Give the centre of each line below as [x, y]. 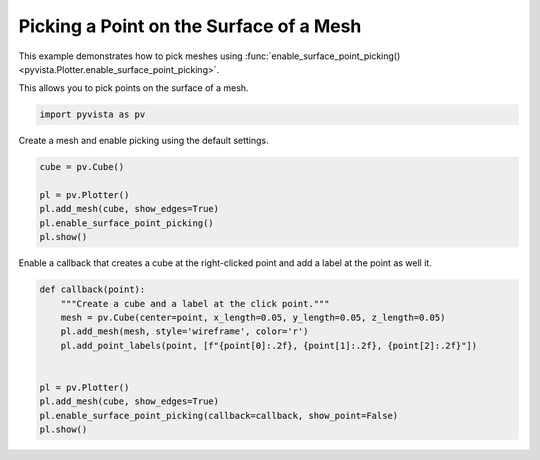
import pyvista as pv [92, 114]
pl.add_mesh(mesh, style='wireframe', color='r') [184, 331]
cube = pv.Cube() [82, 167]
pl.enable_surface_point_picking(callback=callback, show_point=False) [219, 415]
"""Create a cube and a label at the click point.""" [195, 303]
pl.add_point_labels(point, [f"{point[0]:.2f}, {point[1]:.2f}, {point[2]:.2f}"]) [269, 345]
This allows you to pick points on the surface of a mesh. [133, 88]
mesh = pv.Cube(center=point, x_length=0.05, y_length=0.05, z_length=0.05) [253, 317]
